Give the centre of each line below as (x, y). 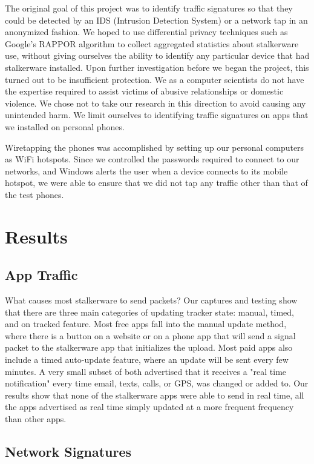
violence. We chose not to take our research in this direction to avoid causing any (155, 103)
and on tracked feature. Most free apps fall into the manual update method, (146, 324)
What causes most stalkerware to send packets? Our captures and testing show (151, 300)
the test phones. (34, 194)
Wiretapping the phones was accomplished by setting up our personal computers (155, 147)
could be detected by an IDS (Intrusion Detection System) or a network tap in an (156, 20)
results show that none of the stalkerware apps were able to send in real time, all (155, 395)
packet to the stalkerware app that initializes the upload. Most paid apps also (149, 347)
